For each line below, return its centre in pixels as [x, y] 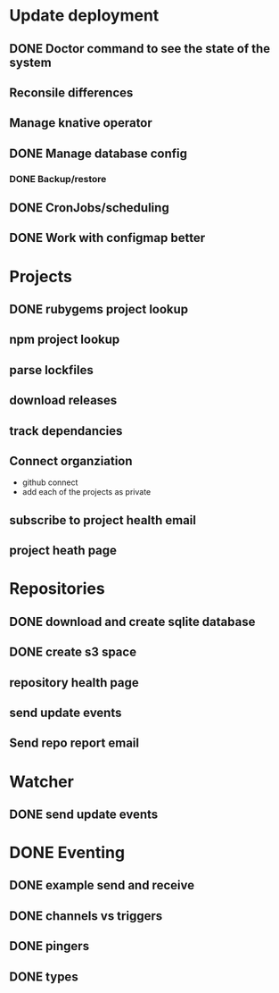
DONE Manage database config [98, 153]
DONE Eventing [67, 853]
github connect [50, 482]
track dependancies [66, 431]
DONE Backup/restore [58, 179]
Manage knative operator [81, 123]
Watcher [41, 781]
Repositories [57, 589]
